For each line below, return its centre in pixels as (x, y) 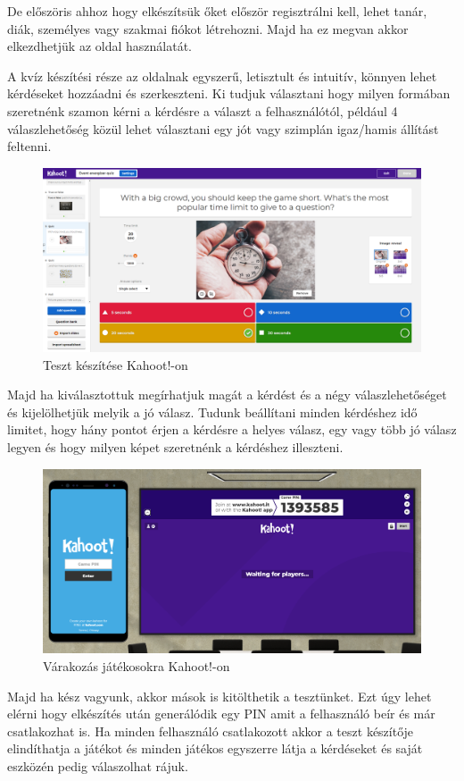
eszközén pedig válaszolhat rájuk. (98, 765)
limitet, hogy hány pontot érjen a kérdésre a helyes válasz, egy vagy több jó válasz (232, 429)
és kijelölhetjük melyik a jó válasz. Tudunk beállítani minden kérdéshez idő (212, 411)
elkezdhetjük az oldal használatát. (99, 46)
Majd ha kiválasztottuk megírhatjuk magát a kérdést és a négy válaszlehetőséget (227, 395)
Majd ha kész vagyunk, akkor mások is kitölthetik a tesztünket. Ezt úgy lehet (220, 696)
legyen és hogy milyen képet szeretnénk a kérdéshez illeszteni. (175, 446)
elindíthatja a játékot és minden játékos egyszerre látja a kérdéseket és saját (215, 748)
